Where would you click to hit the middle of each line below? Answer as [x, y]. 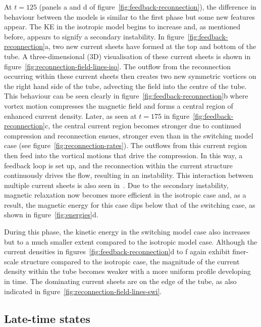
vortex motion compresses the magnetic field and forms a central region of [119, 105]
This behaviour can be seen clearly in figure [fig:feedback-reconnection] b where [126, 96]
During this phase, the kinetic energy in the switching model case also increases [127, 232]
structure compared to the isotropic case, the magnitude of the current [130, 261]
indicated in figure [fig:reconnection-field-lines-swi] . [83, 291]
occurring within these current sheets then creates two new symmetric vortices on [130, 76]
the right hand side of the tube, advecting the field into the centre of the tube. [125, 86]
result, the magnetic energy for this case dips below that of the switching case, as [130, 204]
